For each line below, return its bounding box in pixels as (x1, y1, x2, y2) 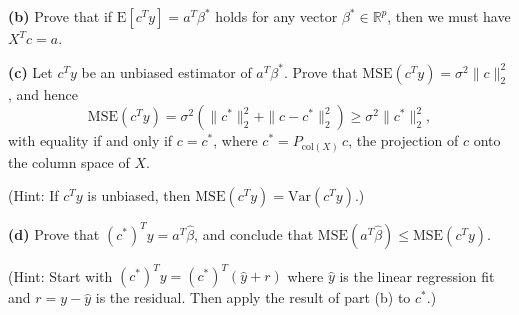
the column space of (8, 151, 130, 172)
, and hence (8, 83, 78, 104)
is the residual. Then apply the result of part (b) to (95, 287, 411, 308)
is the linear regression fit (339, 265, 495, 286)
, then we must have (387, 6, 511, 26)
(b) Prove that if (8, 6, 113, 26)
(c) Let (8, 61, 53, 82)
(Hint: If (8, 185, 59, 206)
